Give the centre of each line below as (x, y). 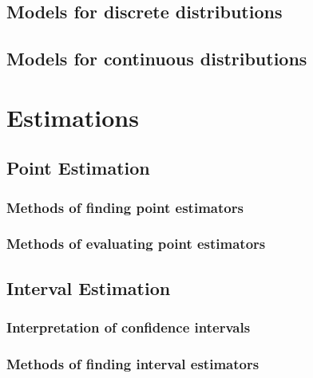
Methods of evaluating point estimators (136, 244)
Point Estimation (78, 168)
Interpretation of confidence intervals (129, 327)
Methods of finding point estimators (125, 207)
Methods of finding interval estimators (133, 363)
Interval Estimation (89, 287)
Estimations (73, 117)
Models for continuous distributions (157, 59)
